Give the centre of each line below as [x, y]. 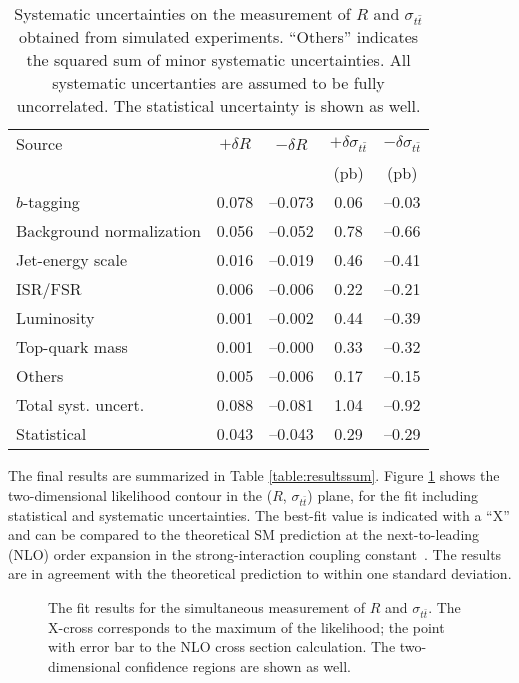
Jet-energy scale [71, 260]
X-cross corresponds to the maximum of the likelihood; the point [246, 626]
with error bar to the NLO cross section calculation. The [222, 646]
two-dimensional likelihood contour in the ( [140, 494]
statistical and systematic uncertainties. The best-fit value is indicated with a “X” [259, 514]
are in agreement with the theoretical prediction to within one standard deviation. [260, 573]
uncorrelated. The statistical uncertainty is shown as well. [218, 106]
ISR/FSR [49, 289]
